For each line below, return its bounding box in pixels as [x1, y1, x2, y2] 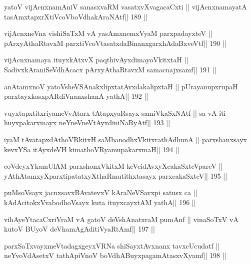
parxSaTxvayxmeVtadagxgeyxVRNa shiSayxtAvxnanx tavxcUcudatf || [4, 240, 220, 251]
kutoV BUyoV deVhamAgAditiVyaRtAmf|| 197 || [4, 224, 155, 234]
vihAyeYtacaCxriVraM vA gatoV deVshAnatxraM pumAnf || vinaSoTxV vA [4, 214, 238, 224]
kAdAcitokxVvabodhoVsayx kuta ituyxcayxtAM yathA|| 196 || [4, 197, 196, 207]
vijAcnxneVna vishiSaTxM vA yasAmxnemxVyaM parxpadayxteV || [4, 28, 212, 38]
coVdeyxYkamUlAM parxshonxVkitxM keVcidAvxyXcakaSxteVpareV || [4, 161, 223, 171]
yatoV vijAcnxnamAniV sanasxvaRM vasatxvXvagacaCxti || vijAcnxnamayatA [4, 1, 247, 11]
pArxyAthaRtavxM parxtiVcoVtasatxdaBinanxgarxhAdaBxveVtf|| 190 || [4, 37, 226, 48]
